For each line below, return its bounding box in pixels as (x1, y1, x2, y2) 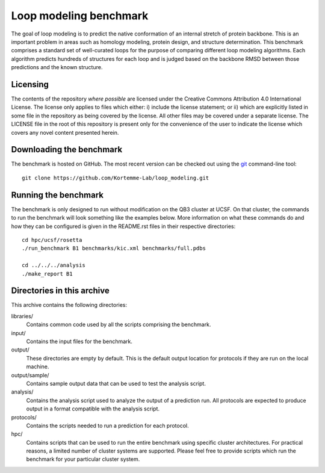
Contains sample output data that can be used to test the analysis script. (26, 380, 206, 387)
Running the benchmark (11, 190, 104, 200)
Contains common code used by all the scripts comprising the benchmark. (26, 321, 211, 328)
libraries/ (11, 312, 33, 320)
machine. (26, 363, 49, 370)
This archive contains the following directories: (11, 301, 128, 309)
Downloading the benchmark (11, 144, 123, 155)
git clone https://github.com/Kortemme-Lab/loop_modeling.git (22, 175, 209, 181)
